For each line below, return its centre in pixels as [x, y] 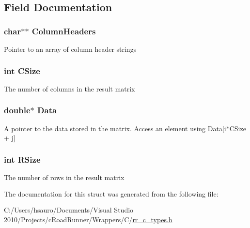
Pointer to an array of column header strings [70, 49]
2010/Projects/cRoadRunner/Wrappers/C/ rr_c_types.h [88, 219]
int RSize [22, 159]
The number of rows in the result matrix [64, 177]
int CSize [22, 70]
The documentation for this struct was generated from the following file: [111, 193]
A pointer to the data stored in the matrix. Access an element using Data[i [115, 128]
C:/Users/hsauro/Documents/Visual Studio [69, 210]
